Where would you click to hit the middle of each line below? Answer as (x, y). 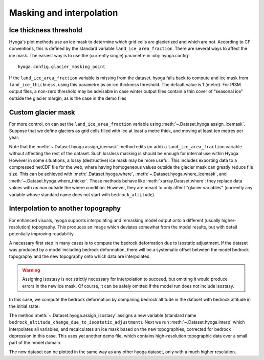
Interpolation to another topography (65, 209)
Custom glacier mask (42, 112)
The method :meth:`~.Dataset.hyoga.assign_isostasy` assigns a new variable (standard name (103, 315)
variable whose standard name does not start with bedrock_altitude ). (82, 194)
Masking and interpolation (64, 13)
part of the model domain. (35, 343)
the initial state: (24, 306)
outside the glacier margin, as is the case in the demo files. (68, 98)
